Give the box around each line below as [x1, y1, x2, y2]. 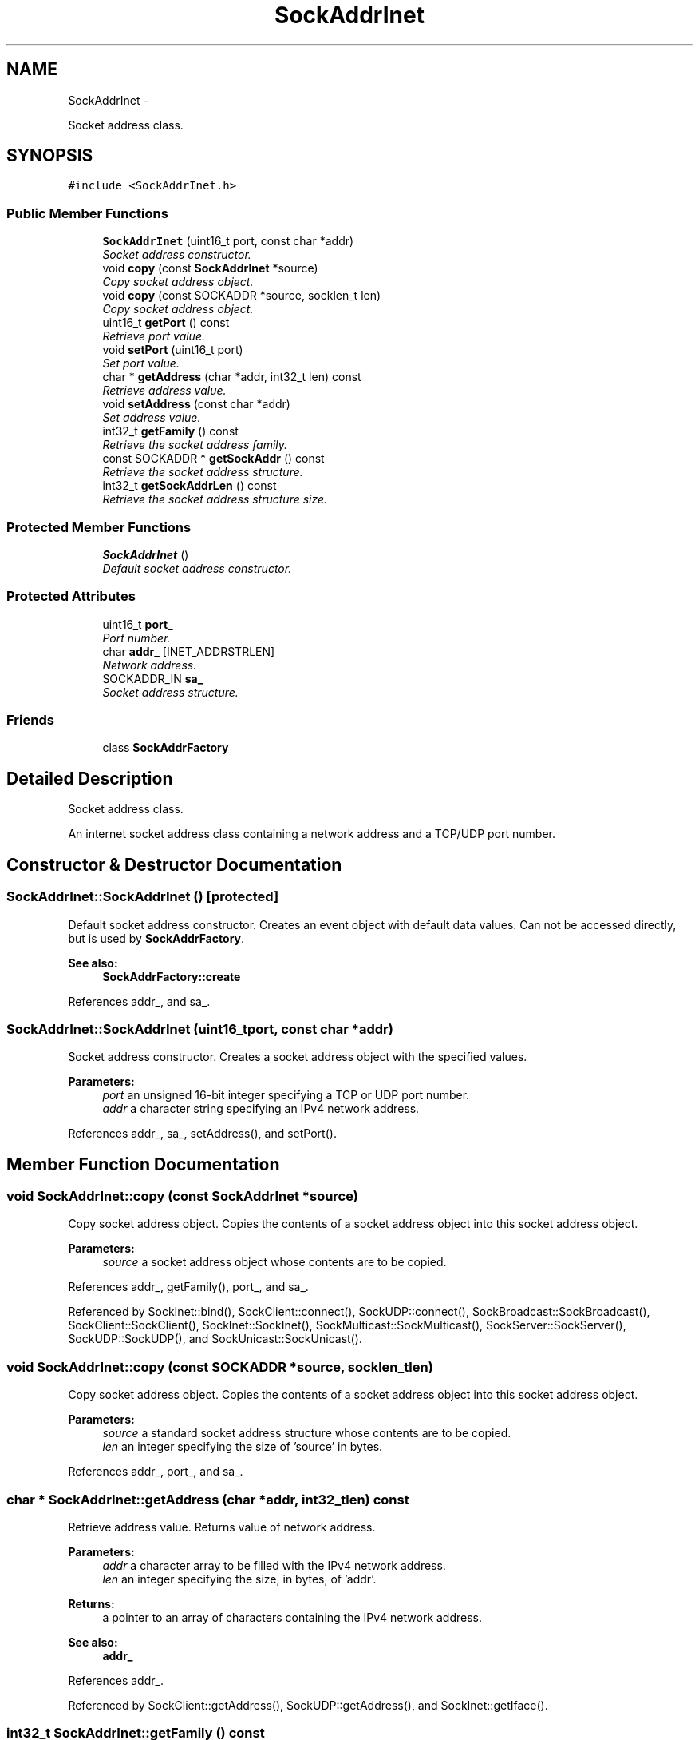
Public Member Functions [6, 205, 168, 221]
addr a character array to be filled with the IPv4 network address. [102, 1558, 446, 1572]
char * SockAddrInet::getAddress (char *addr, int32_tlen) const [6, 1491, 409, 1508]
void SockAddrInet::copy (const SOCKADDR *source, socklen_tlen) [6, 1358, 433, 1375]
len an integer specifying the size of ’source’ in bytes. [102, 1440, 383, 1454]
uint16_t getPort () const [102, 316, 230, 330]
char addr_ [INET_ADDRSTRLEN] [102, 644, 275, 658]
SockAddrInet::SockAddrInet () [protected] [6, 888, 279, 905]
